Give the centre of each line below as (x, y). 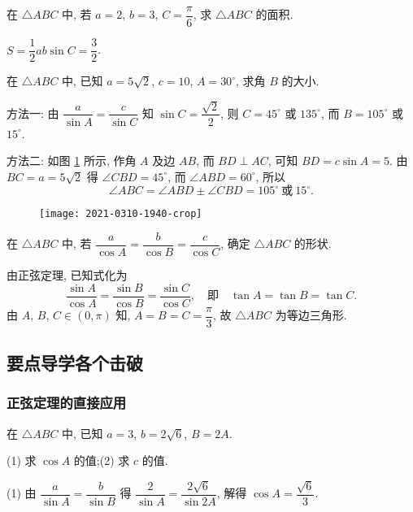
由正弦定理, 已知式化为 (67, 275)
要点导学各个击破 (75, 363)
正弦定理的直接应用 (67, 403)
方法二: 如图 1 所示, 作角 (72, 161)
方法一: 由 (33, 113)
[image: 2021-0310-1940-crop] (121, 214)
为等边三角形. (311, 315)
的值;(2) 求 (102, 460)
